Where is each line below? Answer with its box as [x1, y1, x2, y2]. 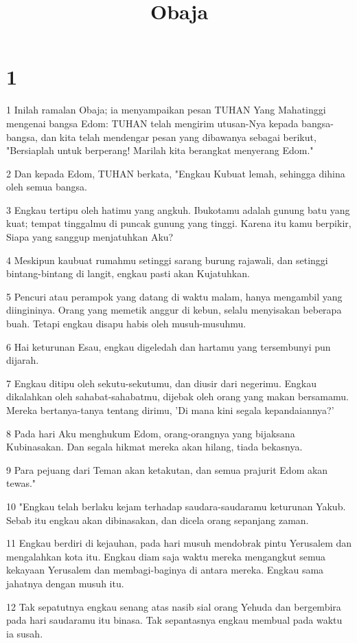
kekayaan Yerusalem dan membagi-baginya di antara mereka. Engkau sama [6, 563, 324, 577]
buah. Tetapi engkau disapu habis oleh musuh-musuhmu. [6, 316, 246, 331]
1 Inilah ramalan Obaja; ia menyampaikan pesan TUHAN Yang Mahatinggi [6, 102, 326, 117]
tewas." [6, 476, 36, 490]
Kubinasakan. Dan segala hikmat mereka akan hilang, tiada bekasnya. [6, 439, 303, 454]
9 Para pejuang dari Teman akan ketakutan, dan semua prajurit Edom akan [6, 462, 328, 477]
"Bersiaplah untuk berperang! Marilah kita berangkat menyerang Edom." [6, 143, 314, 157]
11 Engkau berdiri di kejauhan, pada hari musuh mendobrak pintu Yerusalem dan [6, 536, 352, 550]
